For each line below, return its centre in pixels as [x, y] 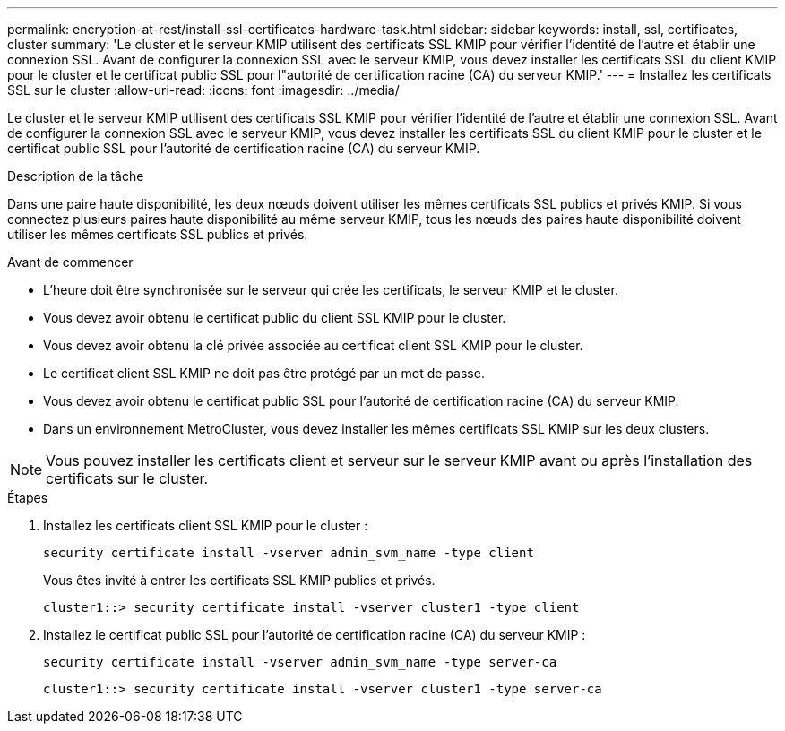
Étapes [28, 498]
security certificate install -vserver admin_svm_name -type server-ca [300, 662]
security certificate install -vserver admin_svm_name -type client [289, 553]
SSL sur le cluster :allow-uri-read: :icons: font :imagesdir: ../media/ [203, 90]
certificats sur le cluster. [127, 478]
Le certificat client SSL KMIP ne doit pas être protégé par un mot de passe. [264, 373]
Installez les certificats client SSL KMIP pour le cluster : [206, 525]
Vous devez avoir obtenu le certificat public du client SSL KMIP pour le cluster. [275, 318]
